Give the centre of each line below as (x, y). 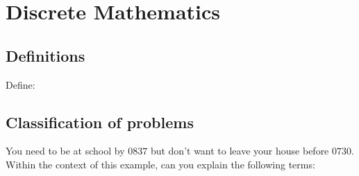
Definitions (45, 55)
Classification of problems (100, 122)
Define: (20, 84)
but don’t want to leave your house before (240, 151)
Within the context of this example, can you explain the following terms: (160, 164)
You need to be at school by (65, 151)
